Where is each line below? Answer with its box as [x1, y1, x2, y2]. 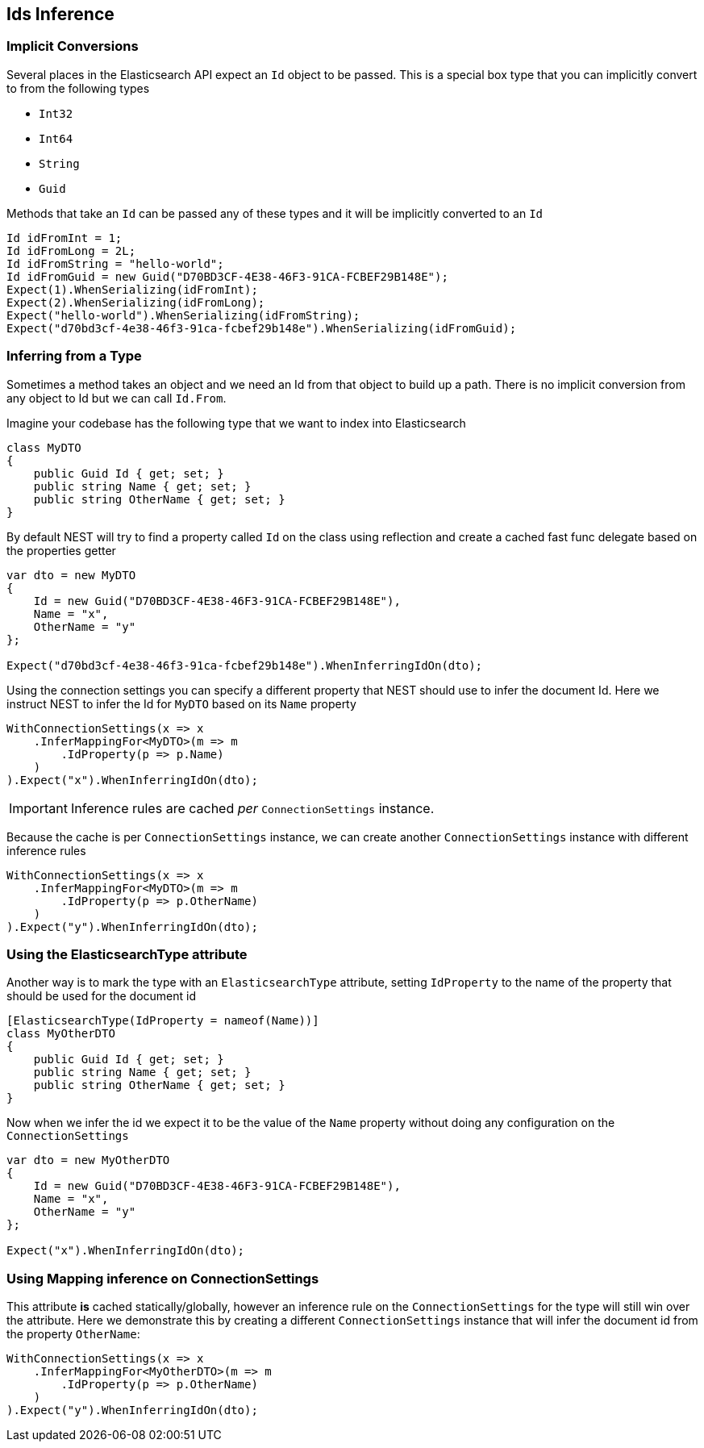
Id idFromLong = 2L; [6, 244, 136, 257]
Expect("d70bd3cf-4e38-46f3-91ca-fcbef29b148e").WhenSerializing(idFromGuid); [6, 321, 517, 335]
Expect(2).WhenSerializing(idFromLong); [6, 295, 265, 309]
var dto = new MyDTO [6, 568, 136, 582]
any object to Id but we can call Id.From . [6, 390, 227, 405]
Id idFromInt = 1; [6, 231, 123, 244]
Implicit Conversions [6, 38, 139, 55]
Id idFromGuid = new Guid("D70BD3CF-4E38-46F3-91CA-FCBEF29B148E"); [6, 269, 448, 283]
